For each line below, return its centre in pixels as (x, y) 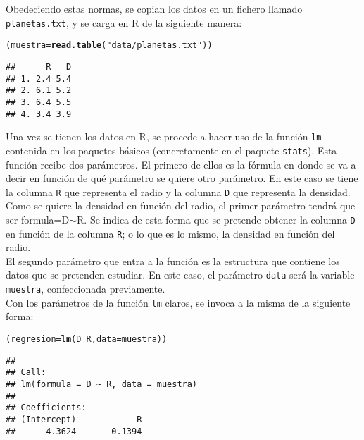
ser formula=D (38, 219)
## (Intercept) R (74, 419)
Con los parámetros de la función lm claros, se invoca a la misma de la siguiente (178, 302)
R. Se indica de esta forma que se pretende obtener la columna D (216, 219)
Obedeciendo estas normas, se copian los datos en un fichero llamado (154, 8)
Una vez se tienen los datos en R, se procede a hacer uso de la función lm (164, 136)
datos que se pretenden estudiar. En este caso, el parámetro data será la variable (180, 275)
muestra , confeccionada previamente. (86, 289)
